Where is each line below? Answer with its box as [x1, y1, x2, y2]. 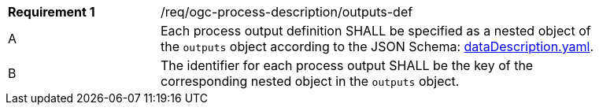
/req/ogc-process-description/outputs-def [161, 4, 413, 20]
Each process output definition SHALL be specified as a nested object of [161, 23, 591, 39]
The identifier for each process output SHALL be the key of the [161, 57, 534, 73]
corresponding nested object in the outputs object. [161, 73, 460, 89]
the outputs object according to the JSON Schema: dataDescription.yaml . [161, 39, 594, 54]
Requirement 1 [8, 4, 95, 20]
